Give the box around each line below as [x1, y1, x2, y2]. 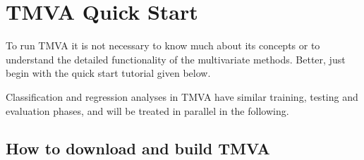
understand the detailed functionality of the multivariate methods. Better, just [6, 51, 346, 66]
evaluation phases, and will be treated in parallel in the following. [6, 103, 289, 118]
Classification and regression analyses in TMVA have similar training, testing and [6, 89, 358, 104]
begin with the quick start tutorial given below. [6, 66, 211, 80]
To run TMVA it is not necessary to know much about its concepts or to [6, 38, 320, 53]
